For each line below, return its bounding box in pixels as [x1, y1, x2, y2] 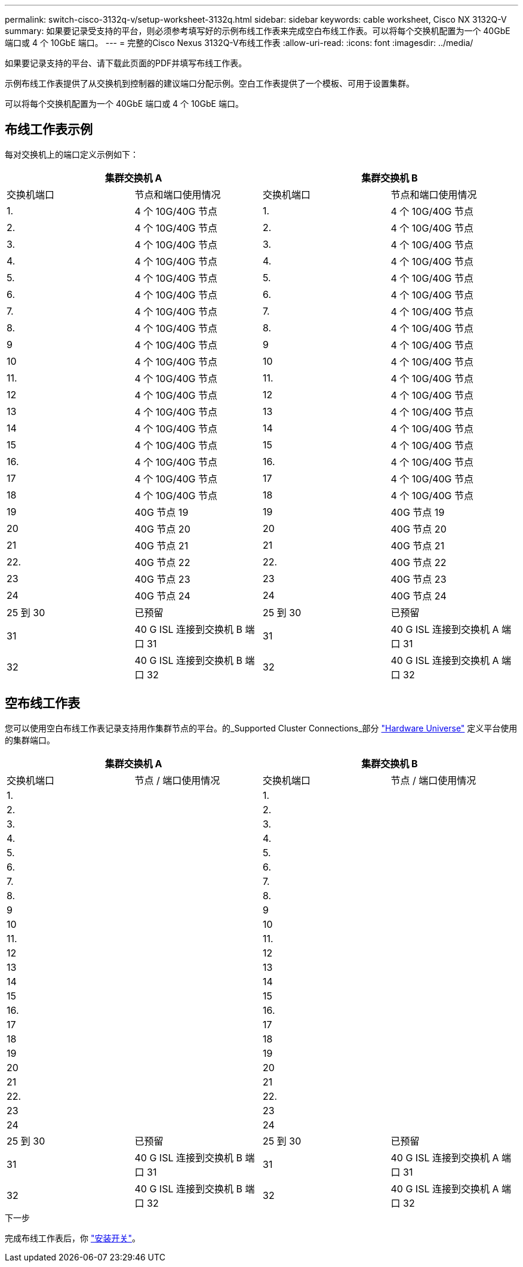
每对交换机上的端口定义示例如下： [5, 149, 139, 159]
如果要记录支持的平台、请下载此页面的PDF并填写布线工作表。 [5, 58, 247, 68]
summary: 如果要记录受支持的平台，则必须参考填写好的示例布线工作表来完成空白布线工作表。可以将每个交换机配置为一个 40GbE [5, 26, 510, 36]
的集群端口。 [5, 734, 55, 745]
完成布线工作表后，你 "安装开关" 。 [5, 1232, 140, 1243]
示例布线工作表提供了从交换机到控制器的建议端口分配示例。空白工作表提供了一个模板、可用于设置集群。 [5, 78, 414, 88]
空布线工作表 [5, 696, 80, 711]
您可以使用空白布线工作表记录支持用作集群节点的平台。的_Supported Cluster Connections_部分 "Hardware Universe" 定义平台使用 [5, 722, 518, 733]
